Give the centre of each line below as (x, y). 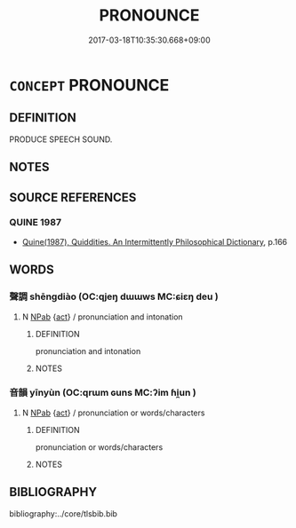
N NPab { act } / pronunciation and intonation (103, 317)
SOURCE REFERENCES (73, 197)
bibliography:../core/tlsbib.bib (64, 513)
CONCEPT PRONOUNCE (89, 85)
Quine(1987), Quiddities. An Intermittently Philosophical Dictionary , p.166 (155, 241)
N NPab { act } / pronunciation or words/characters (113, 413)
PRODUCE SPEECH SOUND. (61, 139)
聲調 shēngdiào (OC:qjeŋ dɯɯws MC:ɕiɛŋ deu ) (114, 296)
